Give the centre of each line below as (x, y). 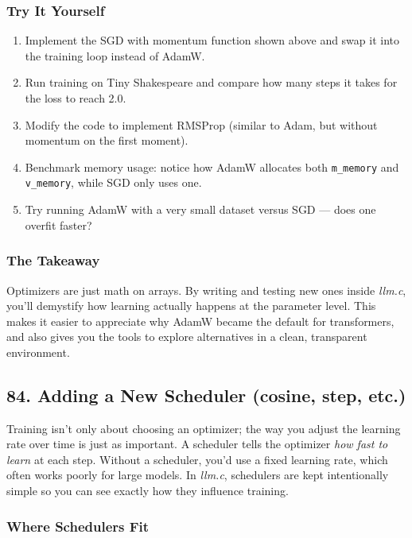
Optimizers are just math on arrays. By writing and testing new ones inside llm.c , (206, 290)
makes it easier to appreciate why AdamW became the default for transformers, (200, 321)
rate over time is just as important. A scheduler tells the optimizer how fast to (197, 444)
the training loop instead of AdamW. (115, 55)
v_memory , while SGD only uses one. (113, 182)
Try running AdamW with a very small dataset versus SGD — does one (200, 209)
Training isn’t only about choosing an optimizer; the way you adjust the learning (204, 428)
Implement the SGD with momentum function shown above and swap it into (212, 40)
